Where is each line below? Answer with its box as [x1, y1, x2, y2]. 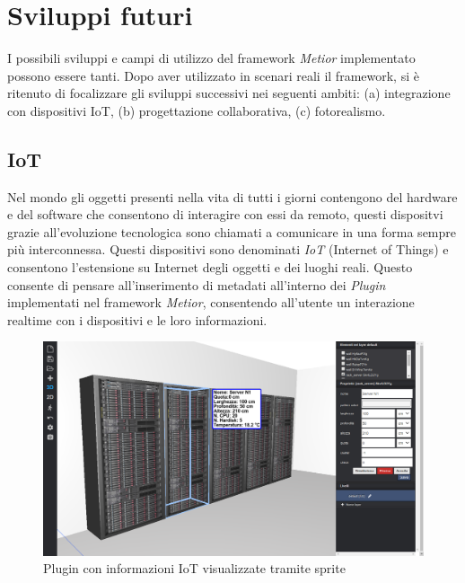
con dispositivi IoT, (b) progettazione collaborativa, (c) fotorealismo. [7, 101, 386, 119]
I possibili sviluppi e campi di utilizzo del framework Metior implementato [7, 49, 416, 67]
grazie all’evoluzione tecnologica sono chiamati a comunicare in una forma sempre [7, 222, 456, 241]
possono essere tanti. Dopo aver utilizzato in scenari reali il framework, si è [7, 66, 419, 84]
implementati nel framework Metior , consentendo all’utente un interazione [7, 293, 415, 312]
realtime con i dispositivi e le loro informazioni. [7, 310, 268, 329]
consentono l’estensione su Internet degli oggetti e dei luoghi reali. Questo [7, 258, 413, 277]
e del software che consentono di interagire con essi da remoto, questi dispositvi [7, 205, 443, 224]
